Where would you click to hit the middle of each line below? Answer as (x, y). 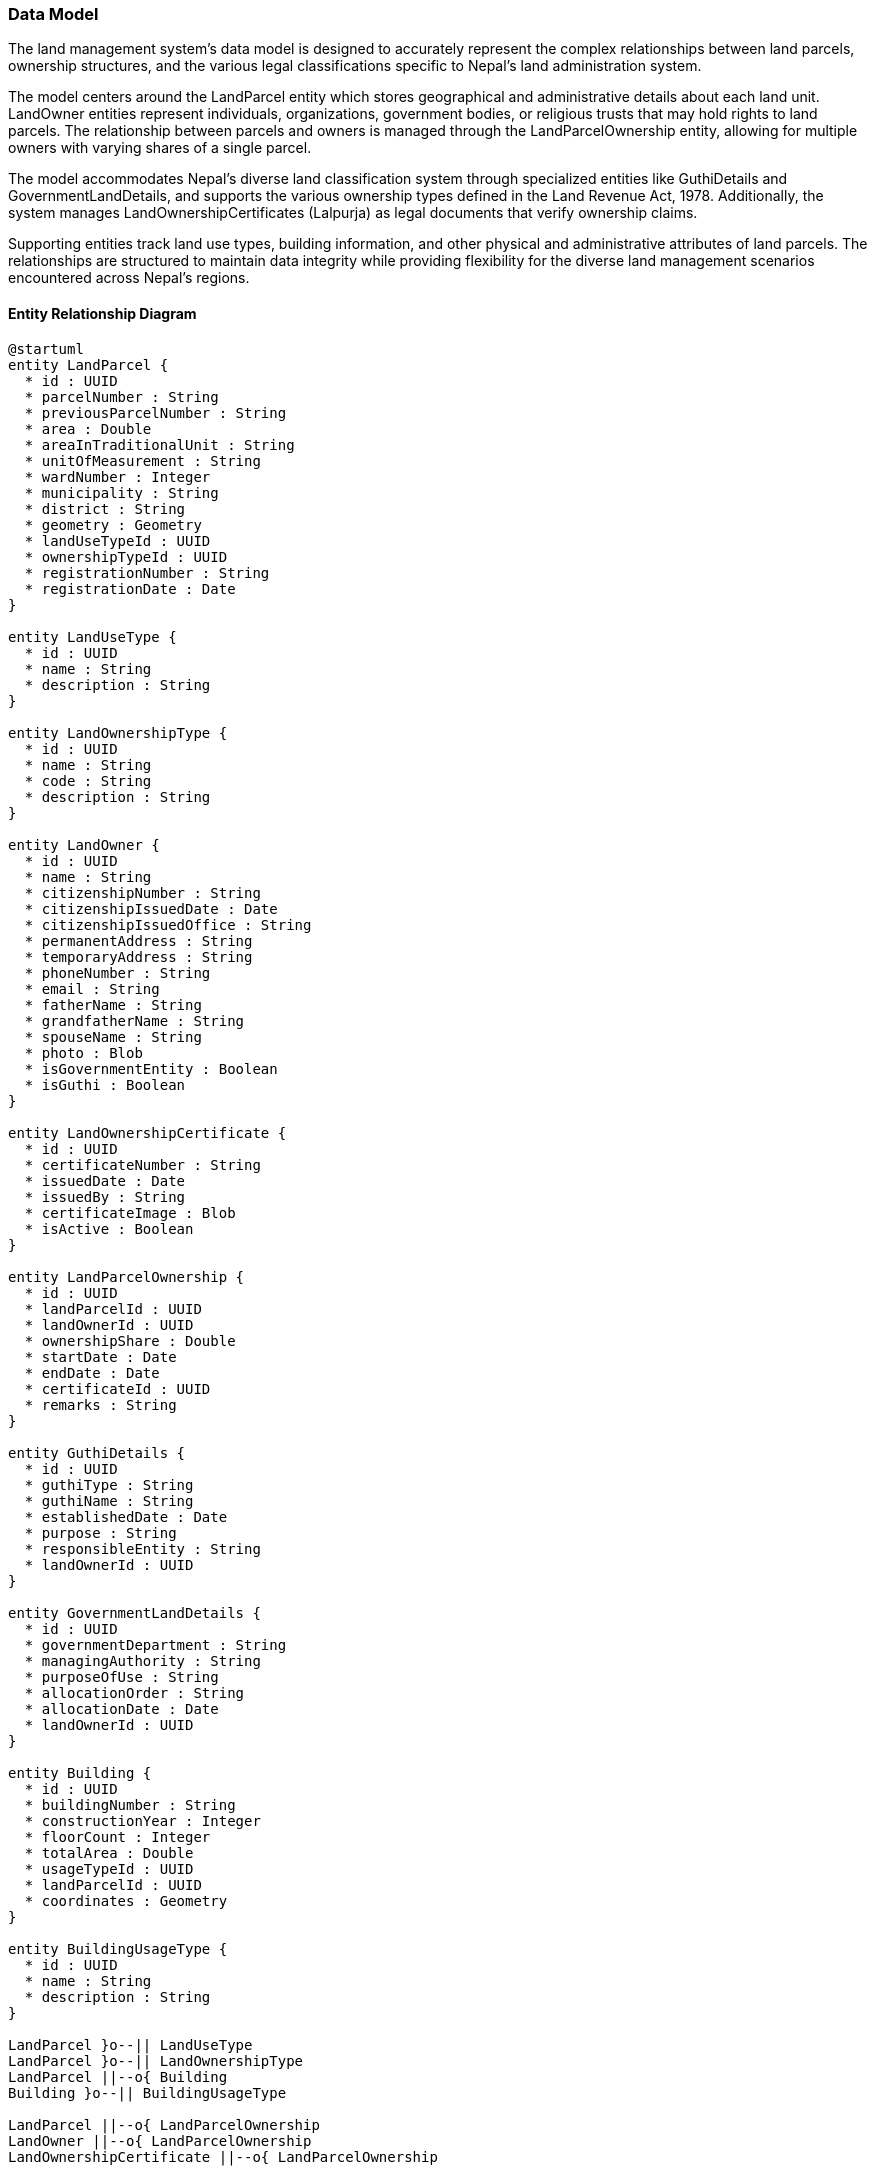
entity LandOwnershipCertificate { (147, 1132)
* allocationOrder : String (134, 1692)
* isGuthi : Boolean (105, 1084)
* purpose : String (100, 1532)
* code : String (88, 780)
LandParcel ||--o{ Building (118, 2076)
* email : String (92, 988)
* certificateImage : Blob (130, 1212)
